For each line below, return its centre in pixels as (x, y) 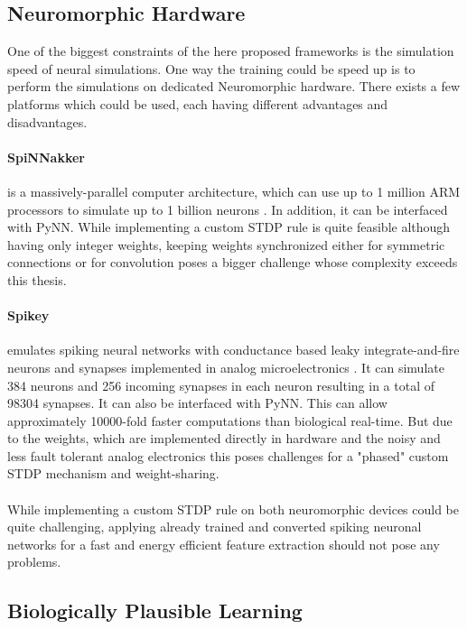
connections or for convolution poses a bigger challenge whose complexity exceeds (233, 262)
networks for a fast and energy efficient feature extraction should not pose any (224, 544)
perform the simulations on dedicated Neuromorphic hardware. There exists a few (234, 86)
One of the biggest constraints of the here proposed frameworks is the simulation (231, 51)
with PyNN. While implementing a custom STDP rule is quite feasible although (229, 227)
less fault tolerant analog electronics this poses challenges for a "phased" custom (228, 455)
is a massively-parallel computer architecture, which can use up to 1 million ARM (234, 191)
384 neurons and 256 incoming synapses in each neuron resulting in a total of (221, 385)
